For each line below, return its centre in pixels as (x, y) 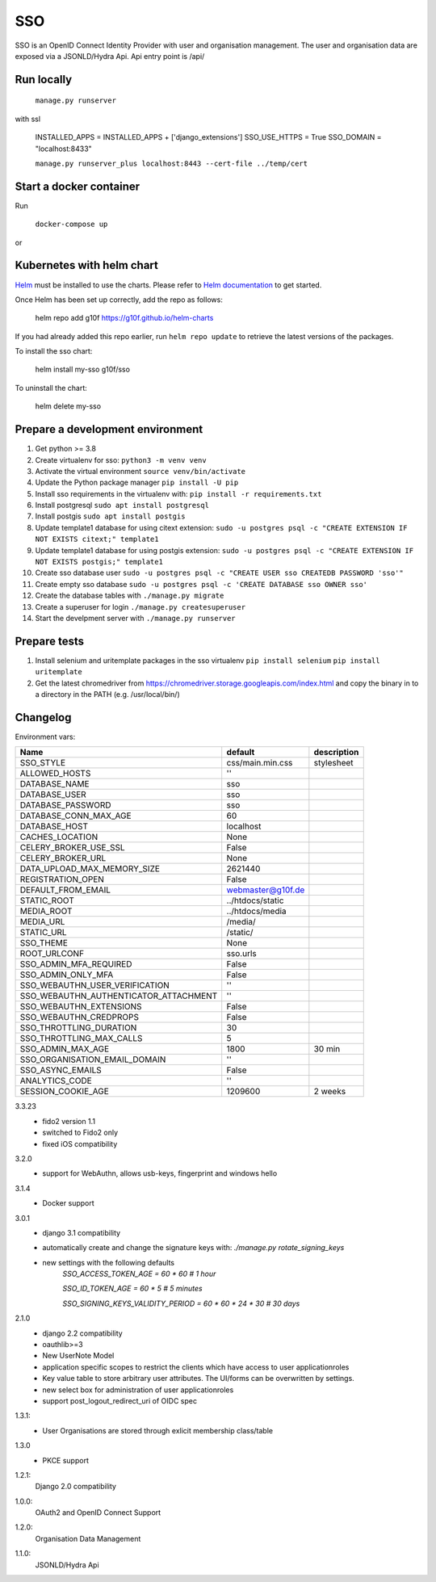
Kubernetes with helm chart (87, 265)
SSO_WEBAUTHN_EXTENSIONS (81, 1007)
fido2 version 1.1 (69, 1121)
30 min (327, 1049)
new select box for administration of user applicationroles (138, 1390)
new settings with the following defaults (109, 1262)
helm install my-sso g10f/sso (83, 369)
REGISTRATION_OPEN (62, 879)
